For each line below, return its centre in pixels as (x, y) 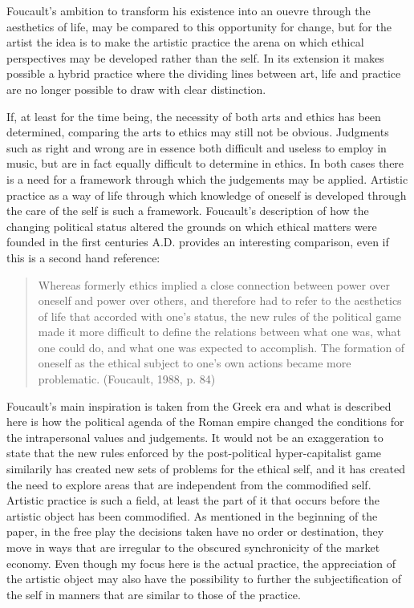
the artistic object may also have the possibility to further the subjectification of (204, 579)
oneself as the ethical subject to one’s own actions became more (195, 363)
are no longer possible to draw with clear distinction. (136, 89)
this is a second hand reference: (83, 257)
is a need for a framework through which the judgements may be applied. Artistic (207, 178)
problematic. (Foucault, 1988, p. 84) (127, 379)
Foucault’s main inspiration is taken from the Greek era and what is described (199, 405)
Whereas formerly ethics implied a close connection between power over (214, 284)
